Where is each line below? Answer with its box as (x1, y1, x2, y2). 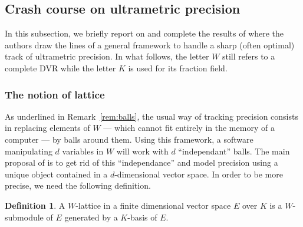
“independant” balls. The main (178, 144, 290, 157)
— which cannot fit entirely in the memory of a (103, 121, 275, 134)
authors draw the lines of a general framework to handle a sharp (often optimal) (5, 38, 295, 51)
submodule (5, 210, 44, 223)
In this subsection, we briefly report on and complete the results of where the (5, 27, 284, 40)
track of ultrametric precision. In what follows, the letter (5, 50, 209, 62)
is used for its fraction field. (128, 61, 228, 74)
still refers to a (222, 50, 275, 62)
